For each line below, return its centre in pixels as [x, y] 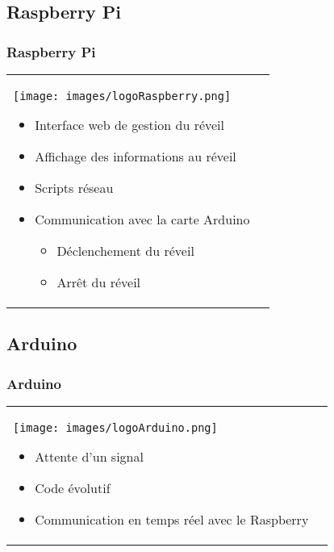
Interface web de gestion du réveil [130, 125]
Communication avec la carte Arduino [142, 219]
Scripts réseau [74, 188]
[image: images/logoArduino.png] [115, 428]
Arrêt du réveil [99, 282]
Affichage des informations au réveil [136, 156]
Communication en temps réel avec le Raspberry [172, 519]
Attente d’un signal [89, 456]
